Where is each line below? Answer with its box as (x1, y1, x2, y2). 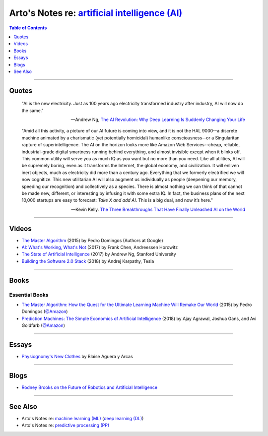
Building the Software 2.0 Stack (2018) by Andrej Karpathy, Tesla (21, 258, 154, 264)
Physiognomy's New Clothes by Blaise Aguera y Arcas (21, 354, 134, 360)
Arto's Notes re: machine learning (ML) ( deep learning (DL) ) (21, 415, 144, 421)
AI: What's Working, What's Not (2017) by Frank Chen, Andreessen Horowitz (21, 245, 178, 250)
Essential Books (9, 291, 49, 298)
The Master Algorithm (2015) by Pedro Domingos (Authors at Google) (21, 237, 163, 243)
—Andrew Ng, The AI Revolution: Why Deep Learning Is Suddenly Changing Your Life (70, 117, 245, 123)
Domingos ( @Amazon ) (21, 309, 68, 314)
